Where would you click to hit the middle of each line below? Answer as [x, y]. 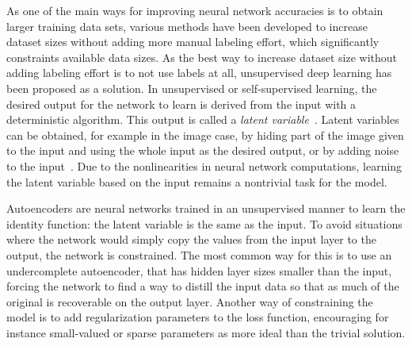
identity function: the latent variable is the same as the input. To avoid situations [204, 223]
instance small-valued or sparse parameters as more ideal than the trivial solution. [206, 332]
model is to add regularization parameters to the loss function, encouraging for [198, 317]
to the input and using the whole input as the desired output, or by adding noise [203, 150]
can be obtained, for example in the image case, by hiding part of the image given [205, 135]
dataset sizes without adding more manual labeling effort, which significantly [193, 42]
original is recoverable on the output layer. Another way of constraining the [190, 301]
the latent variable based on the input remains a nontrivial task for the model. [197, 181]
